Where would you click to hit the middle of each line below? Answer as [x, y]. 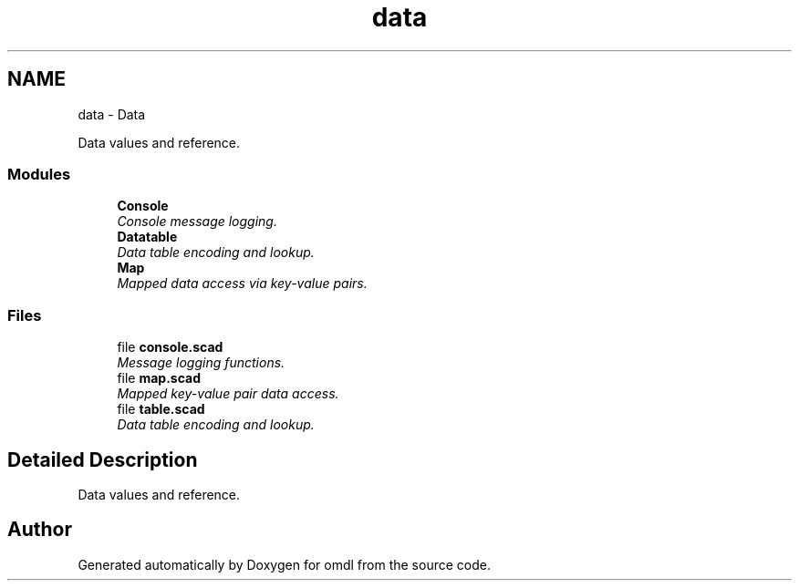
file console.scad [170, 347]
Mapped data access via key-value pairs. [242, 284]
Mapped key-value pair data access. [228, 394]
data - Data [112, 114]
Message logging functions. [201, 363]
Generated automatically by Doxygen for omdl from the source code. [284, 564]
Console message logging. [197, 222]
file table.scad [161, 409]
